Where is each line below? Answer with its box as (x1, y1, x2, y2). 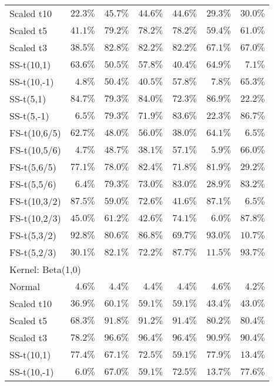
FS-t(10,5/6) (9, 143, 61, 157)
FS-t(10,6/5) (9, 126, 61, 139)
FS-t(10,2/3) (9, 211, 61, 225)
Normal (9, 279, 41, 293)
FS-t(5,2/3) (9, 245, 56, 259)
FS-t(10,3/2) (9, 194, 61, 208)
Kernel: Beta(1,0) (9, 262, 81, 276)
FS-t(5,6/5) (9, 160, 56, 174)
